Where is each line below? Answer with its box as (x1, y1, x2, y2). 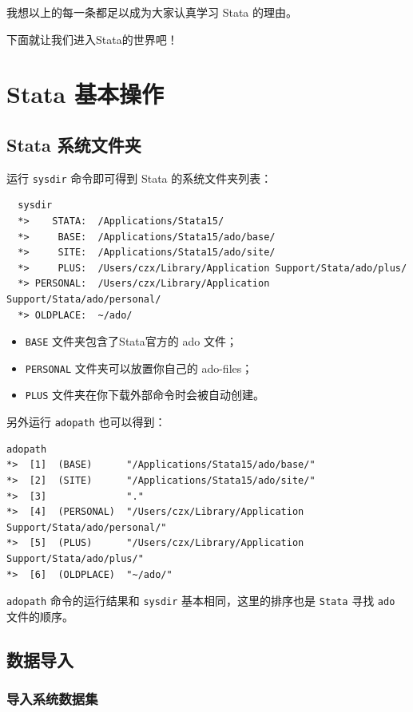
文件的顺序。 (6, 607, 73, 624)
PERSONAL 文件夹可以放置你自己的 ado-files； (25, 359, 253, 376)
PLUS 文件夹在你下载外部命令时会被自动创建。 (25, 386, 265, 403)
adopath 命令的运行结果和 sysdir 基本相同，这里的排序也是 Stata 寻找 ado (6, 592, 395, 609)
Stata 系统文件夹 (6, 132, 141, 156)
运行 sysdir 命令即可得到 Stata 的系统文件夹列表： (6, 169, 272, 186)
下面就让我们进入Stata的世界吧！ (6, 30, 178, 47)
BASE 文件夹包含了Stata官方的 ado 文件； (25, 333, 237, 350)
